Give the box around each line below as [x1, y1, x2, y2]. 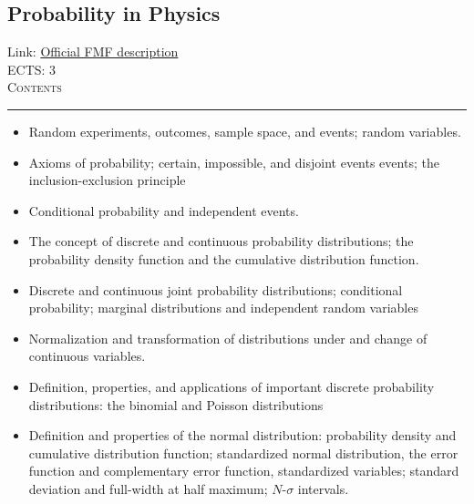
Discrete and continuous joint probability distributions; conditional [28, 280, 403, 299]
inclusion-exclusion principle [28, 170, 186, 190]
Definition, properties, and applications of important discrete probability [28, 376, 435, 396]
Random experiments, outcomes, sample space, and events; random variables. [28, 121, 461, 140]
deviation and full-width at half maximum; [28, 478, 268, 498]
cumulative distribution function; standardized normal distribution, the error [28, 443, 459, 462]
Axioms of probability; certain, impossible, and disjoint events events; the [28, 152, 439, 171]
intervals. [297, 478, 349, 498]
